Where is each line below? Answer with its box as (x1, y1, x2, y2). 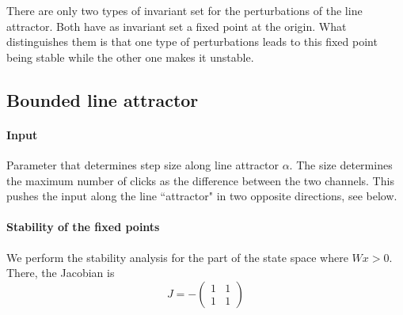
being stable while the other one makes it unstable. (6, 48, 254, 65)
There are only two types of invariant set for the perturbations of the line (6, 2, 363, 18)
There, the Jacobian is (6, 264, 115, 281)
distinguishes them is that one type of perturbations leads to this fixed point (6, 33, 378, 50)
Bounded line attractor (6, 87, 199, 112)
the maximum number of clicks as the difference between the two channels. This (6, 172, 394, 188)
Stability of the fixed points (6, 218, 160, 235)
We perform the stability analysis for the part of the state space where (6, 249, 348, 265)
